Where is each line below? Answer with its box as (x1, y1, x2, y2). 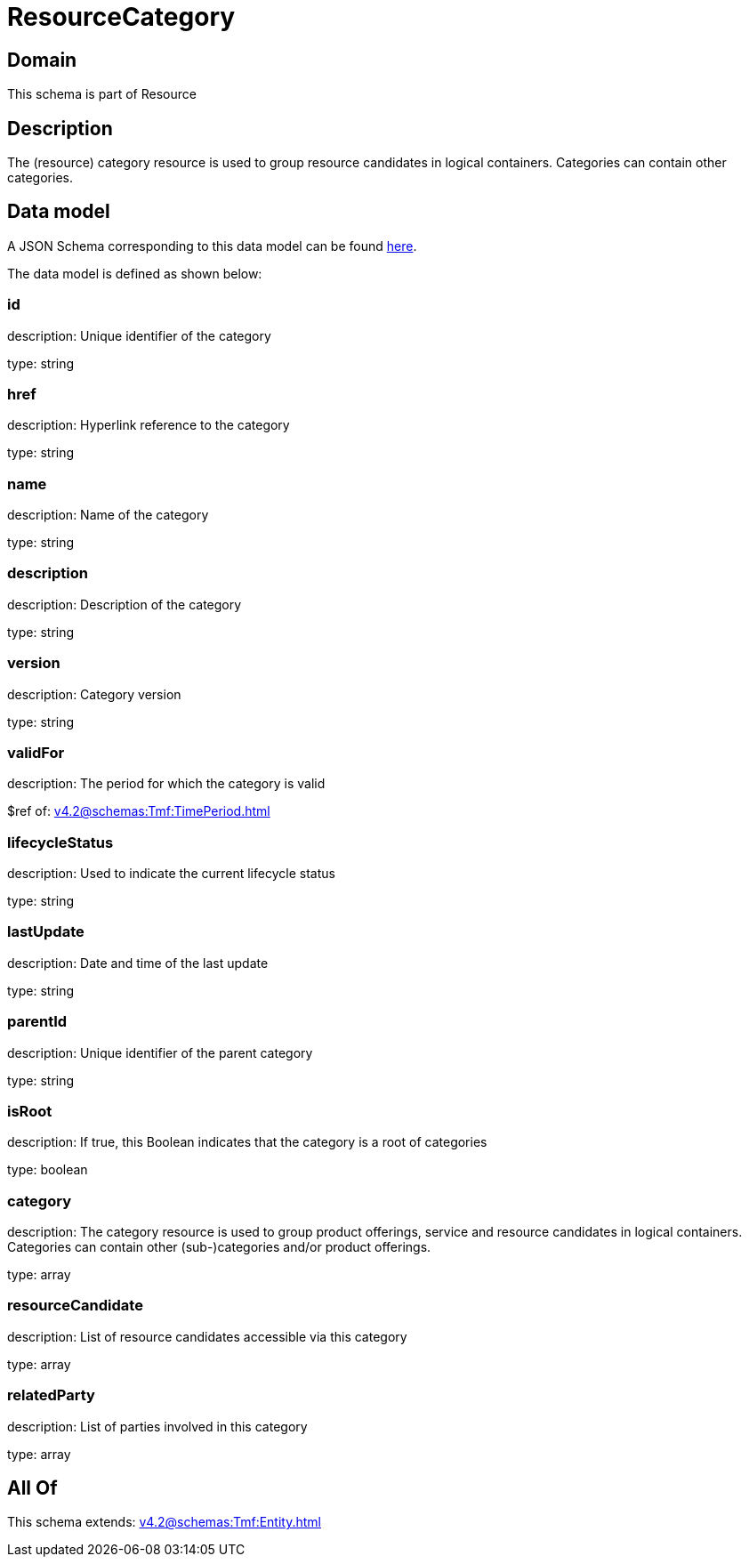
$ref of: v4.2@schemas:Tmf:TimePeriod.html (7, 803, 270, 819)
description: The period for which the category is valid (7, 776, 326, 792)
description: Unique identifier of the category (7, 327, 271, 343)
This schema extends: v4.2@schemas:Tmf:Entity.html (7, 1514, 321, 1530)
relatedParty (7, 1386, 95, 1405)
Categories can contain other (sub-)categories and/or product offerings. (7, 1239, 431, 1255)
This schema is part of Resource (7, 86, 197, 102)
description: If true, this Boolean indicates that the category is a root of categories (7, 1134, 487, 1150)
